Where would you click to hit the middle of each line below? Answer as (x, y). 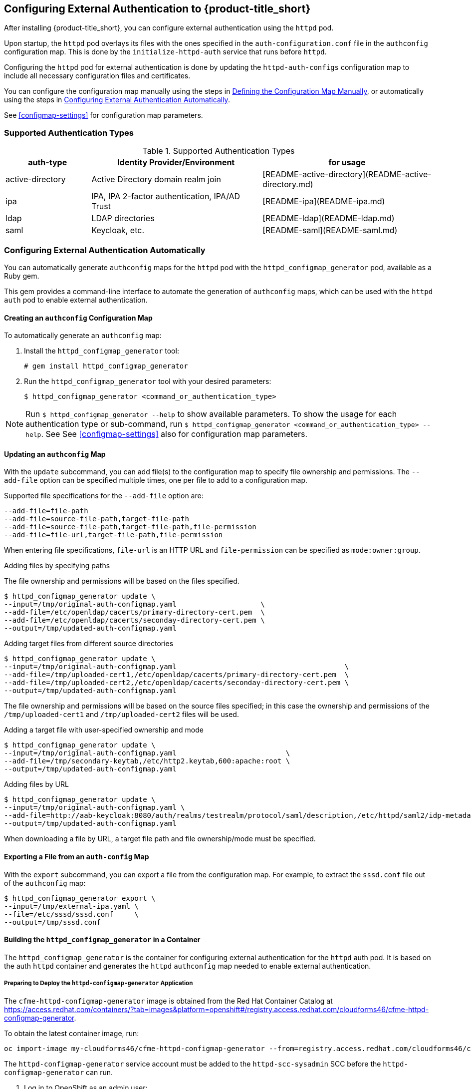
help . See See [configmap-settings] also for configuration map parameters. (167, 434)
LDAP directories (123, 218)
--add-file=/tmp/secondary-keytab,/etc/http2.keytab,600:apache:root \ (147, 761)
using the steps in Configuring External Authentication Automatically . (117, 100)
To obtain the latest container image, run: (72, 1033)
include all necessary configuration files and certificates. (97, 76)
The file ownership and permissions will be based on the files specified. (122, 581)
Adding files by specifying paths (57, 566)
